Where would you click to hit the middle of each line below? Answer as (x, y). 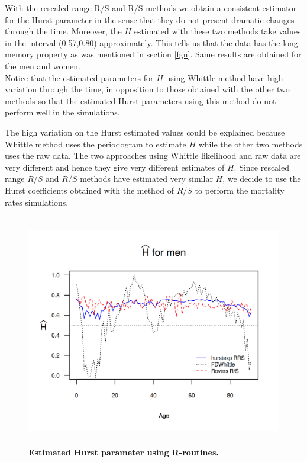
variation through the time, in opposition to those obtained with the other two (147, 89)
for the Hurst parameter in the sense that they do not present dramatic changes (150, 19)
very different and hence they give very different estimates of (115, 167)
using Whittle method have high (224, 77)
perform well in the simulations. (62, 112)
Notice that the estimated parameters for (79, 77)
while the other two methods (251, 144)
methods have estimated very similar (146, 179)
